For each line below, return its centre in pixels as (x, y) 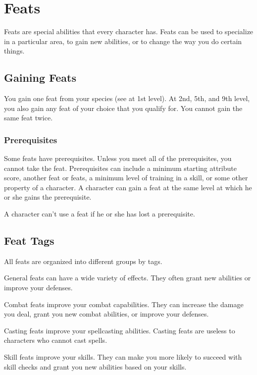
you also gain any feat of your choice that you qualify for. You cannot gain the (123, 108)
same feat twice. (28, 118)
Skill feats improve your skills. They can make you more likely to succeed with (123, 357)
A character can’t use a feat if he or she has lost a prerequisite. (100, 214)
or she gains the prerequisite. (48, 197)
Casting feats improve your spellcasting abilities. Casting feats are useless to (120, 330)
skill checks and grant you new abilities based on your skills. (95, 366)
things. (14, 51)
